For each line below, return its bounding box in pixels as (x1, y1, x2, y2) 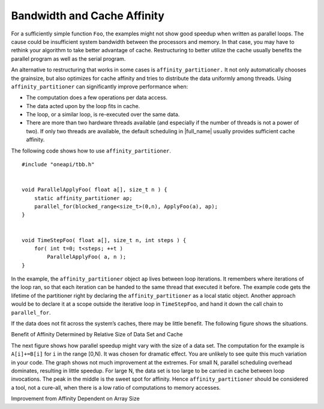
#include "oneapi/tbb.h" (22, 161, 95, 168)
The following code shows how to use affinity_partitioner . (11, 147, 171, 154)
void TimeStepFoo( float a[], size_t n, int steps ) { (22, 237, 187, 243)
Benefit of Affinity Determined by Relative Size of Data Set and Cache (11, 331, 183, 338)
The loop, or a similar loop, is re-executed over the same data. (26, 111, 180, 118)
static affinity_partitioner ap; (34, 195, 133, 201)
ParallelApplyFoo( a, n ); (47, 253, 127, 261)
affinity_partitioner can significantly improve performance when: (11, 83, 188, 90)
